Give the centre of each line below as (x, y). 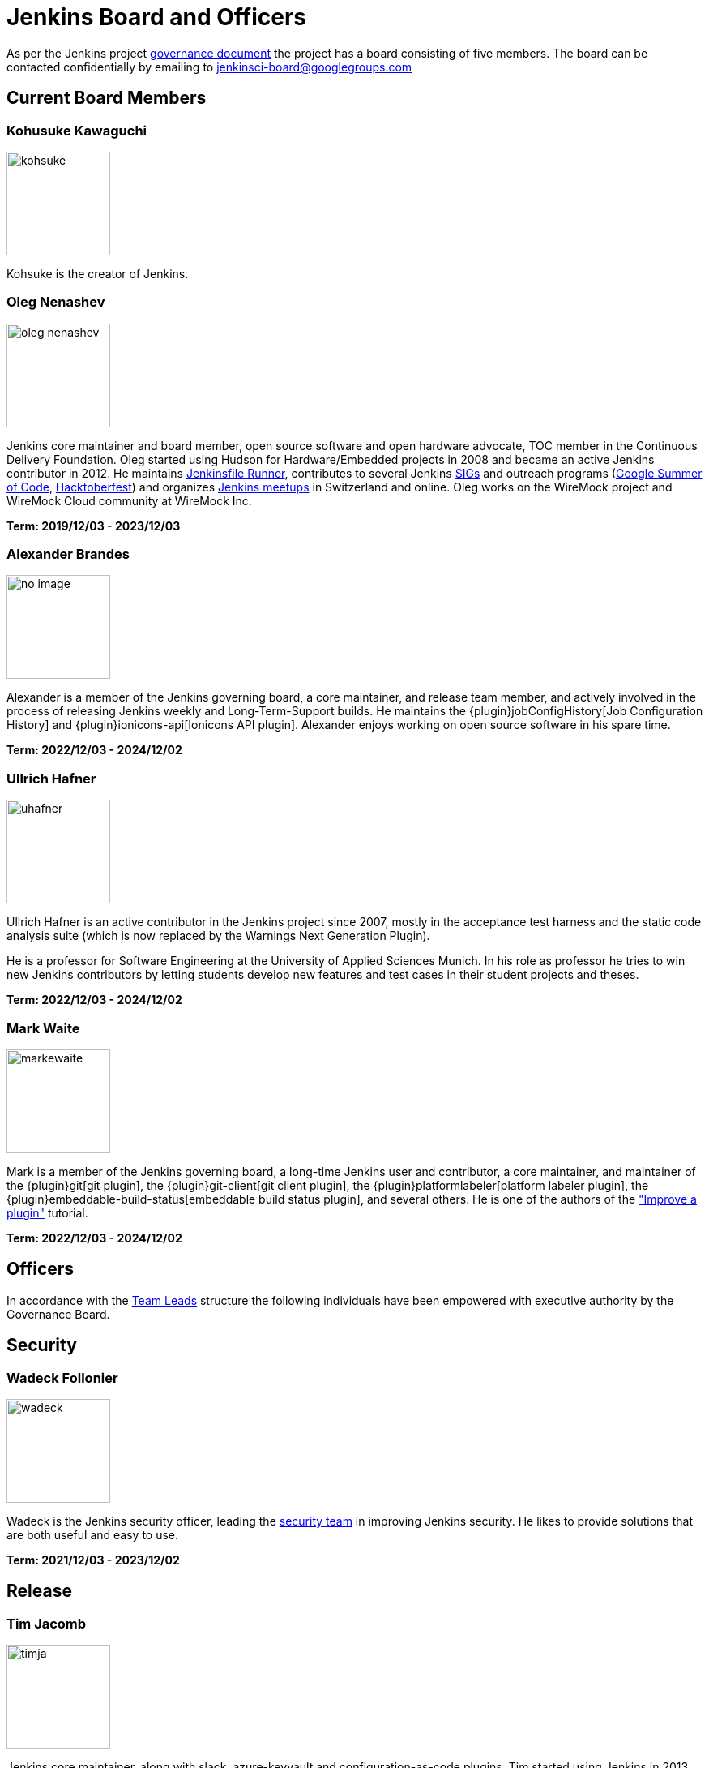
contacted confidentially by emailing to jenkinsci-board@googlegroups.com (209, 67)
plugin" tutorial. (47, 1212)
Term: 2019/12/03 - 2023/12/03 (94, 526)
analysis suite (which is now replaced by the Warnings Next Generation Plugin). (218, 936)
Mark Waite (43, 1028)
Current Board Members (107, 98)
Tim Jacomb (47, 1623)
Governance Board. (58, 1314)
